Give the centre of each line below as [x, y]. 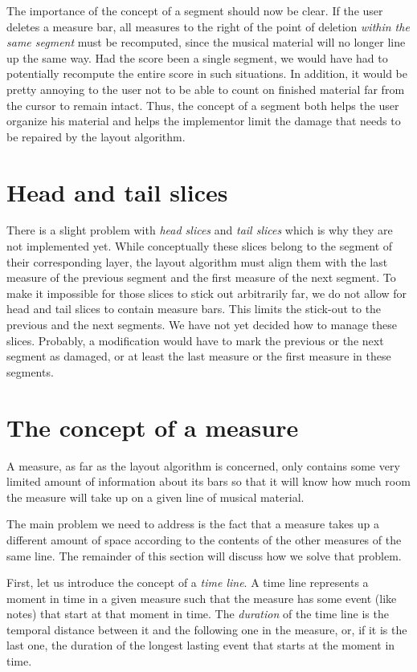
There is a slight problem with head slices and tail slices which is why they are [200, 230]
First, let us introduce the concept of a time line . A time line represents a [188, 582]
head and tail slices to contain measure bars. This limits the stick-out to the [194, 309]
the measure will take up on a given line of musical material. [155, 497]
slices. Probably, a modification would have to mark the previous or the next [195, 340]
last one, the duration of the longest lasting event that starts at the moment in [201, 645]
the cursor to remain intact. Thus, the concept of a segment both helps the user [203, 105]
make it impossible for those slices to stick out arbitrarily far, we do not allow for [207, 293]
